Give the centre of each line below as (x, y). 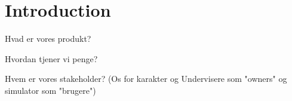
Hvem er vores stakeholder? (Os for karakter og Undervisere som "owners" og (146, 79)
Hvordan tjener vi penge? (51, 58)
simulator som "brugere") (50, 90)
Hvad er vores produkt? (48, 39)
